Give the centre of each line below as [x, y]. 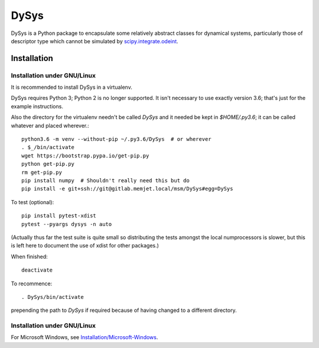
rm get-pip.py [42, 172]
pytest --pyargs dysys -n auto [67, 224]
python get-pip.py [48, 164]
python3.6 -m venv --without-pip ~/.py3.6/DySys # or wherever [117, 139]
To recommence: [32, 283]
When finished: [30, 256]
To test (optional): [32, 202]
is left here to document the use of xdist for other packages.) [85, 246]
